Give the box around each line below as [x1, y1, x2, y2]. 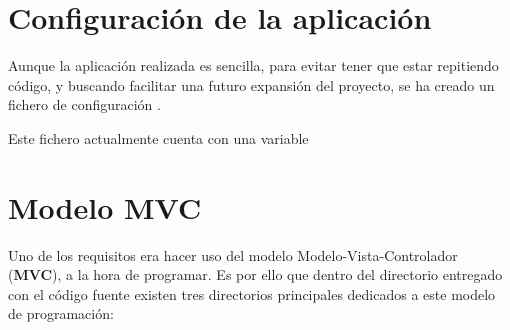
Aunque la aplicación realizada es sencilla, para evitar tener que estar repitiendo [8, 55, 499, 76]
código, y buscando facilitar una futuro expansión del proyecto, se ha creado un [8, 74, 495, 95]
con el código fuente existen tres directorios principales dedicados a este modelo [8, 283, 496, 304]
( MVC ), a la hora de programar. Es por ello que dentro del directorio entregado [8, 264, 503, 285]
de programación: [8, 303, 114, 324]
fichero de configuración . [8, 94, 161, 115]
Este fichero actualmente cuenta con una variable [8, 127, 309, 148]
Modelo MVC [8, 186, 202, 227]
